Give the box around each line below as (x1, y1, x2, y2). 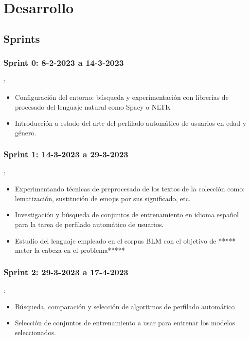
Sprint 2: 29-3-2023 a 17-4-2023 (3, 265, 128, 278)
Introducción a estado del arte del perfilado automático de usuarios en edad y (15, 118, 247, 128)
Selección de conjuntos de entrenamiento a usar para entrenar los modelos (15, 318, 235, 328)
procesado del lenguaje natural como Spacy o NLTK (15, 101, 171, 112)
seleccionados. (15, 327, 56, 337)
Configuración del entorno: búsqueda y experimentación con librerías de (15, 92, 229, 102)
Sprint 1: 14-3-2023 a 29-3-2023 (3, 148, 128, 160)
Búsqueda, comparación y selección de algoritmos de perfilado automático (15, 301, 235, 311)
